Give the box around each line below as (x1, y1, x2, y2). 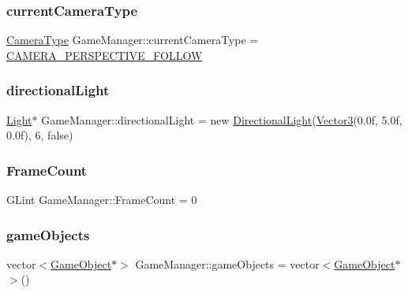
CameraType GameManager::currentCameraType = (6, 32, 259, 48)
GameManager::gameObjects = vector (135, 255, 320, 272)
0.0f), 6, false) (6, 127, 73, 143)
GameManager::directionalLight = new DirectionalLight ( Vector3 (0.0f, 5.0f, (41, 111, 402, 128)
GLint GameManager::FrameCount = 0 (6, 191, 197, 208)
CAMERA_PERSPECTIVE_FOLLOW (6, 46, 203, 63)
